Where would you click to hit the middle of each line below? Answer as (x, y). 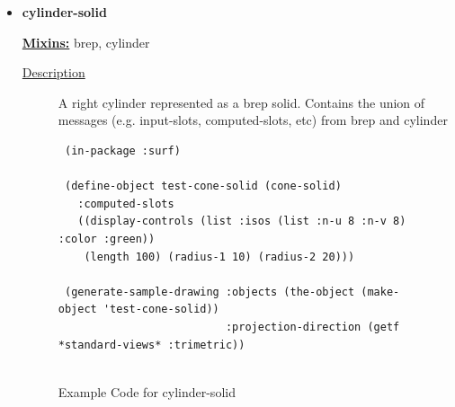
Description (54, 72)
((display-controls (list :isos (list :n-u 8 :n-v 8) (242, 221)
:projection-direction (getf (312, 327)
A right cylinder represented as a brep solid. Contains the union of (241, 102)
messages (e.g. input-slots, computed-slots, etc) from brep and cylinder (253, 120)
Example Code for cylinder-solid (147, 391)
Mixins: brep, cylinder (86, 42)
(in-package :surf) (122, 150)
